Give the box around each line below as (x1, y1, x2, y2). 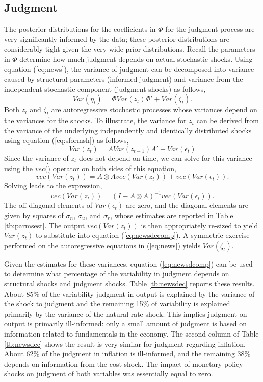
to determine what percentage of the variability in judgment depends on (4, 268, 229, 279)
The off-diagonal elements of (4, 200, 93, 210)
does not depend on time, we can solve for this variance (78, 152, 252, 163)
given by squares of (4, 210, 64, 221)
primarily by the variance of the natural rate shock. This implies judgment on (4, 308, 247, 319)
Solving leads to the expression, (4, 180, 102, 191)
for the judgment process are (165, 23, 255, 34)
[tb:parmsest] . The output (4, 220, 85, 230)
